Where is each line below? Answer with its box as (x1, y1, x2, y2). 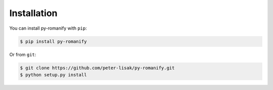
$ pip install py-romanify (20, 38, 87, 44)
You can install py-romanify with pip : (9, 25, 87, 31)
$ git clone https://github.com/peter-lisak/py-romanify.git (20, 65, 175, 70)
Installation (9, 8, 58, 19)
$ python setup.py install (20, 72, 87, 77)
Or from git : (9, 51, 36, 57)
